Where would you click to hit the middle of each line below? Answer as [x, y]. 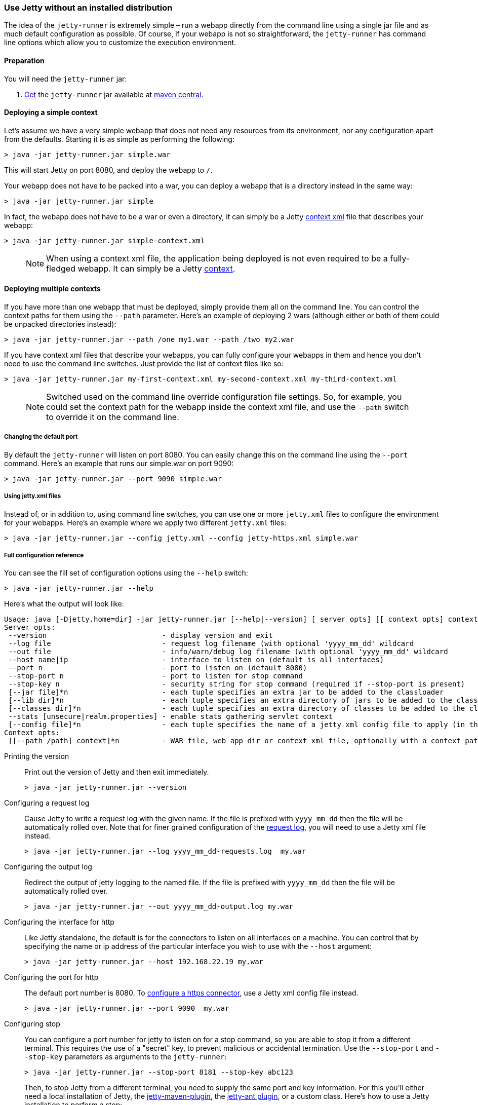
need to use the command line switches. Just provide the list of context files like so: [144, 364]
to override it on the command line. [113, 417]
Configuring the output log [48, 867]
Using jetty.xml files [33, 496]
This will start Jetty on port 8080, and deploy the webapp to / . [108, 170]
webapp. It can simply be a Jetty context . [156, 268]
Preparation [24, 60]
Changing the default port [41, 437]
